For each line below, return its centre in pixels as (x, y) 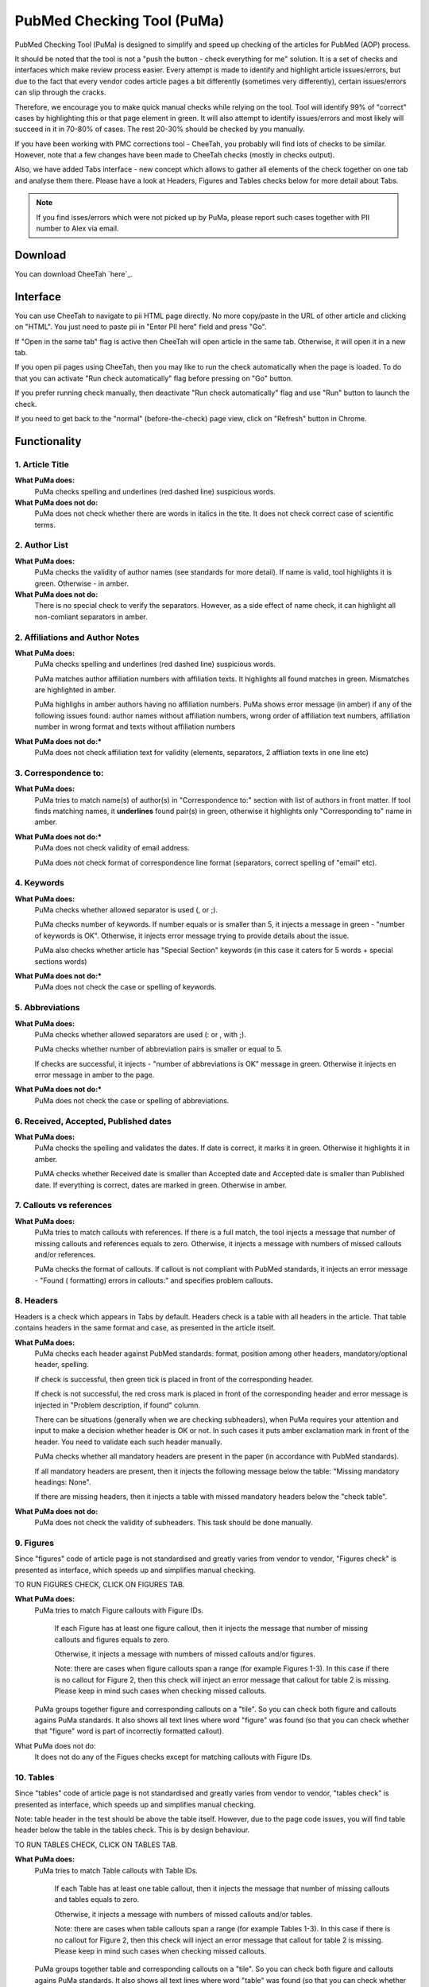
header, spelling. (62, 1365)
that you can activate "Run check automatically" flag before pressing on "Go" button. (154, 378)
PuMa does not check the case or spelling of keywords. (126, 987)
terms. (45, 525)
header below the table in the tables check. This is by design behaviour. (132, 1830)
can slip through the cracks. (60, 92)
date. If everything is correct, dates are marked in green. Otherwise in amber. (161, 1185)
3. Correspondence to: (59, 773)
